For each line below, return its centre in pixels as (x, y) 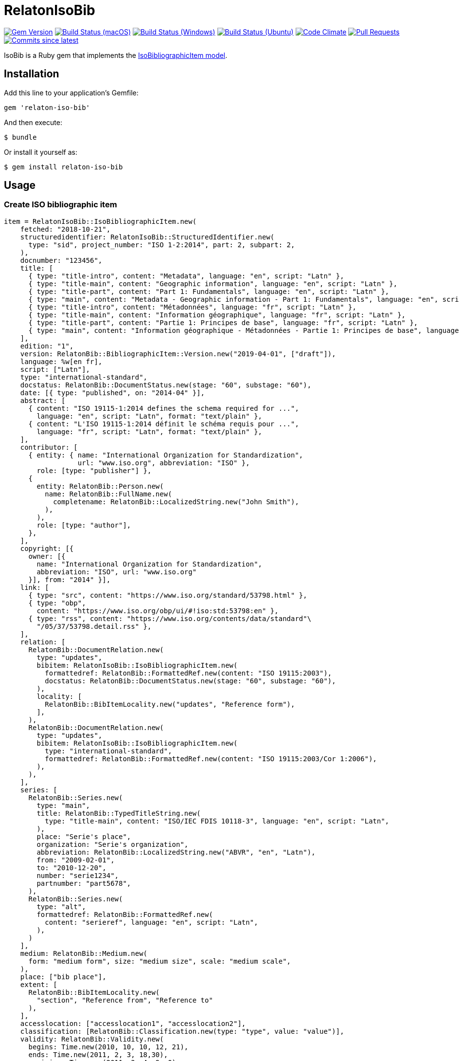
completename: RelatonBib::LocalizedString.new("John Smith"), (176, 502)
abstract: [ (43, 400)
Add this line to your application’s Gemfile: (71, 92)
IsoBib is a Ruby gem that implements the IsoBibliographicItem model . (116, 55)
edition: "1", (47, 346)
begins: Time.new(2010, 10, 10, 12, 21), (108, 1047)
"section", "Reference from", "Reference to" (125, 1000)
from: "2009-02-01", (76, 860)
